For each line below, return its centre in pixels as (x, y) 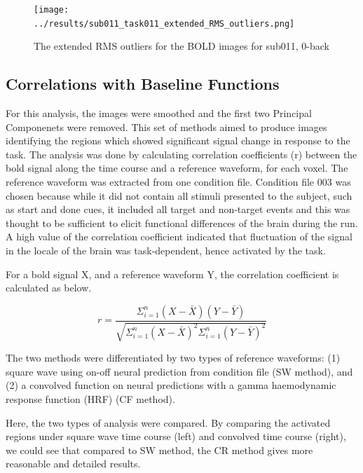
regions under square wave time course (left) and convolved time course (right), (176, 436)
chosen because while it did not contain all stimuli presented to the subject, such (179, 195)
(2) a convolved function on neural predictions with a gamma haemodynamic (171, 385)
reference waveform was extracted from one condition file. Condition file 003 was (178, 182)
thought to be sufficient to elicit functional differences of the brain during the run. (182, 222)
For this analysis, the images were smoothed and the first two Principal (159, 113)
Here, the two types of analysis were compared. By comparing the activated (168, 422)
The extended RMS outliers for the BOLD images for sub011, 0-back (181, 46)
